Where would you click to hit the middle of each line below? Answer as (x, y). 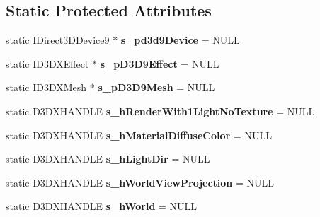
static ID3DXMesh (46, 87)
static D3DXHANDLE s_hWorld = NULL (102, 206)
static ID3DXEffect (47, 63)
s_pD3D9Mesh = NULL (156, 87)
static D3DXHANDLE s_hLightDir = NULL (108, 159)
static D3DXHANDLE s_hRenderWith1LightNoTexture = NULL (160, 111)
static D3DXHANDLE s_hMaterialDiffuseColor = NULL (139, 135)
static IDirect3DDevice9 (58, 40)
